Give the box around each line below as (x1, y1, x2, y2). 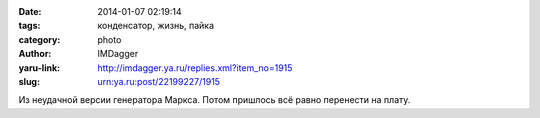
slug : (18, 75, 40, 87)
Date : (18, 6, 42, 17)
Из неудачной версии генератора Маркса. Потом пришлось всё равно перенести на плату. (18, 94, 411, 106)
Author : (18, 48, 52, 60)
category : (18, 33, 61, 45)
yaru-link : (18, 61, 60, 74)
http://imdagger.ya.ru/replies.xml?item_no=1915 (97, 61, 293, 74)
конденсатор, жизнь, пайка (97, 20, 215, 32)
